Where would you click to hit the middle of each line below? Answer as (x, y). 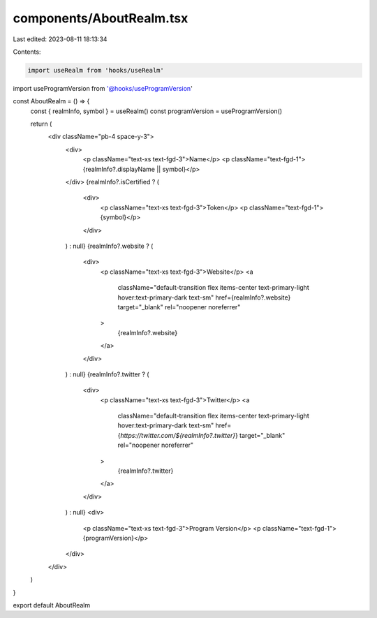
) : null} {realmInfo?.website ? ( (109, 246)
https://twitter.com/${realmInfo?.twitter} (178, 435)
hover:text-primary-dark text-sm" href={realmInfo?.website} (204, 297)
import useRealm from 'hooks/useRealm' (96, 70)
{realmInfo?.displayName (119, 169)
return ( (41, 124)
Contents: (27, 52)
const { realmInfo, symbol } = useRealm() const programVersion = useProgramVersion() (156, 111)
